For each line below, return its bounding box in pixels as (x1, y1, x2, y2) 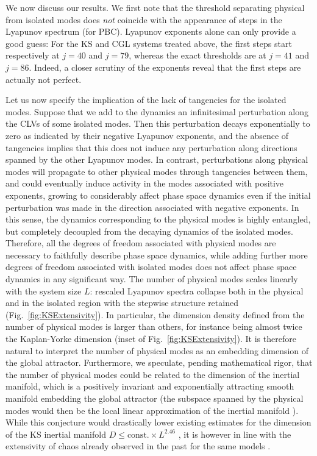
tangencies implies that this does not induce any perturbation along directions (5, 141, 297, 154)
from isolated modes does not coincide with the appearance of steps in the (5, 13, 282, 26)
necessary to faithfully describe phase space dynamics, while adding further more (5, 248, 308, 261)
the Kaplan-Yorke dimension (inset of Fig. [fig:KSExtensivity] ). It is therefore (5, 332, 296, 345)
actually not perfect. (5, 73, 82, 85)
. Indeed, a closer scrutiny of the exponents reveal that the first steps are (29, 60, 301, 73)
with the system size (5, 284, 82, 297)
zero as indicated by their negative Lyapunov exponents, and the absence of (5, 129, 289, 141)
